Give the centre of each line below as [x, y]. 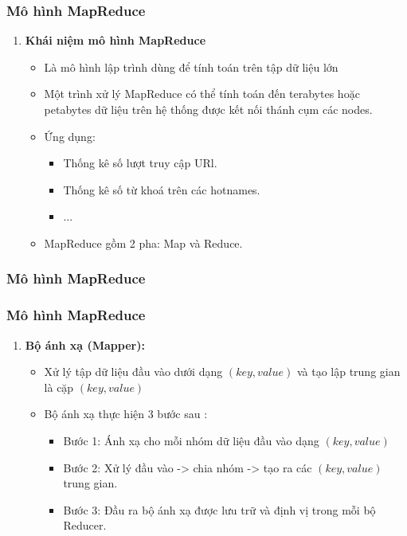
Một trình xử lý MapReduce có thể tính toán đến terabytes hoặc [202, 94]
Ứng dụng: [70, 136]
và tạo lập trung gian [348, 372]
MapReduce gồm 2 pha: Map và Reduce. [143, 243]
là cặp [59, 387]
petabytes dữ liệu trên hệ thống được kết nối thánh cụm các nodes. [208, 109]
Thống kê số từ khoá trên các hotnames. [162, 189]
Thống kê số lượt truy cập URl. [140, 163]
